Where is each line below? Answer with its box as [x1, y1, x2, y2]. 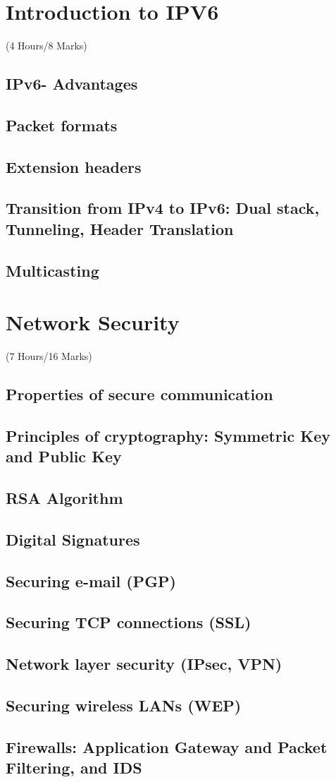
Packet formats [6, 114, 118, 136]
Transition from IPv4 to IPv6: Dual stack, [6, 197, 320, 219]
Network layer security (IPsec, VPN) [6, 653, 282, 675]
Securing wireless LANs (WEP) [6, 694, 242, 716]
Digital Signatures [6, 528, 140, 550]
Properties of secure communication [6, 383, 273, 405]
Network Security [6, 308, 180, 337]
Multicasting [6, 259, 99, 281]
